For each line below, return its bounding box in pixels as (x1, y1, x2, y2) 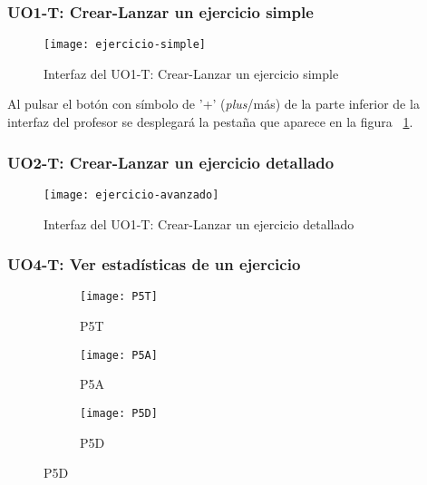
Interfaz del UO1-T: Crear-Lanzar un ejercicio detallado (44, 214, 354, 233)
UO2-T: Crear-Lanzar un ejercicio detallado (7, 150, 335, 173)
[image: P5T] (80, 290, 158, 304)
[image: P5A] (80, 348, 158, 362)
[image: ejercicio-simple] (44, 38, 206, 52)
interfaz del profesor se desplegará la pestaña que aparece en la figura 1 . (7, 112, 413, 131)
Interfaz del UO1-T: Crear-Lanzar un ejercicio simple (44, 63, 339, 82)
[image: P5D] (80, 406, 158, 420)
